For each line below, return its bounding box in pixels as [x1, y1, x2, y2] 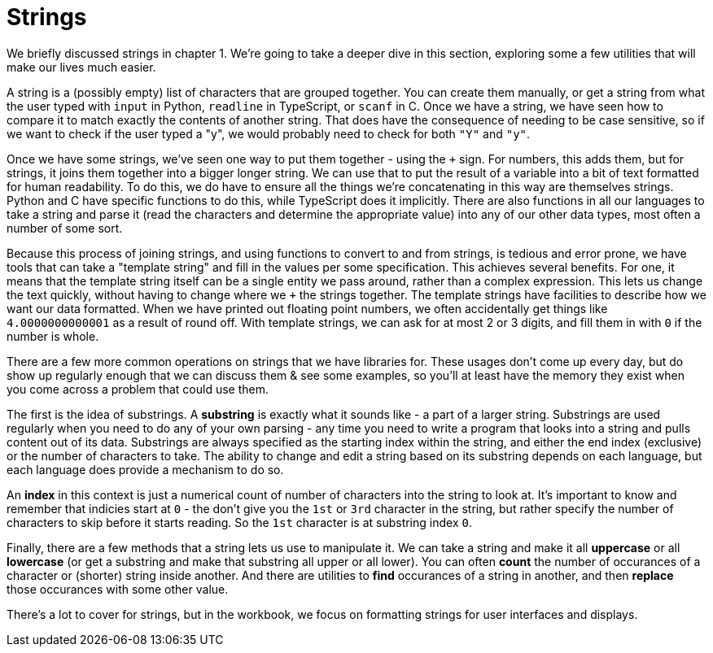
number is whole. [7, 329, 99, 343]
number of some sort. [7, 220, 123, 235]
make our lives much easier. [7, 59, 156, 74]
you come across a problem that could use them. [7, 381, 269, 396]
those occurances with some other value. [7, 581, 229, 596]
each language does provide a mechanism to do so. [7, 462, 284, 477]
